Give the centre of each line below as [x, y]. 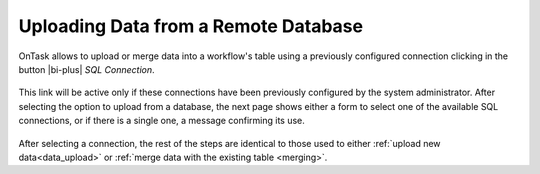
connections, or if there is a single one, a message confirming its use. [161, 121]
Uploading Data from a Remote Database [191, 26]
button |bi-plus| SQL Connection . [86, 69]
